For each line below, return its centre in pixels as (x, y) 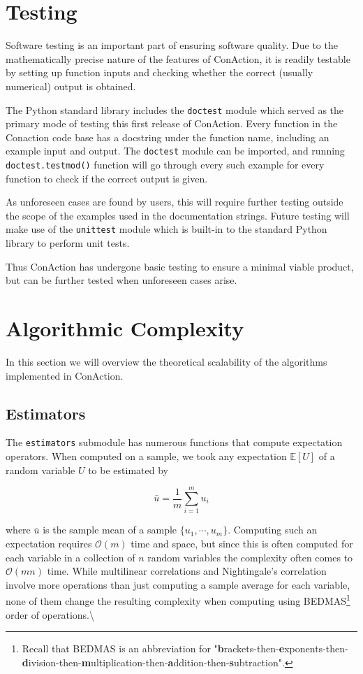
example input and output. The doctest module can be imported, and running (175, 151)
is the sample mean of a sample (110, 530)
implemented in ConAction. (65, 375)
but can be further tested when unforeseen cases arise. (121, 280)
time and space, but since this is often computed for (242, 543)
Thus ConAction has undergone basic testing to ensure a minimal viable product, (180, 266)
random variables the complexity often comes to (250, 557)
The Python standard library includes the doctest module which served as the (175, 109)
